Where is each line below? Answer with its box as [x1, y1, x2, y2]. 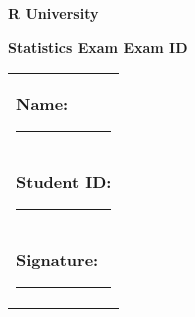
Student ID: [16, 170, 112, 194]
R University [8, 3, 99, 23]
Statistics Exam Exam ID [8, 36, 188, 57]
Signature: [16, 248, 99, 272]
